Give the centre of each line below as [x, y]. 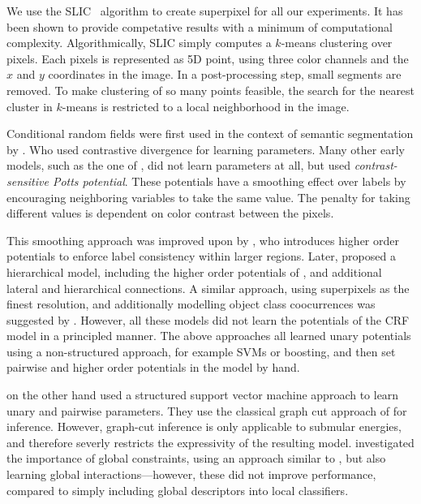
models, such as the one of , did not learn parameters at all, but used [178, 165]
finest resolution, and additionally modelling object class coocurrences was [191, 304]
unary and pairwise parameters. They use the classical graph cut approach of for [207, 410]
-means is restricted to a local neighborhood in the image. [206, 106]
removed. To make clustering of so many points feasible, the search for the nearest [211, 90]
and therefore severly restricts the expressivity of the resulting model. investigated [210, 442]
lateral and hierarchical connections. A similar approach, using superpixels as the [208, 288]
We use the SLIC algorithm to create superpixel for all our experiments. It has [205, 11]
